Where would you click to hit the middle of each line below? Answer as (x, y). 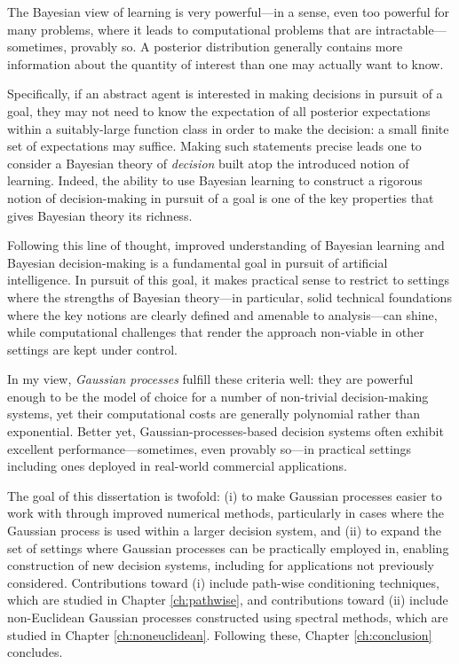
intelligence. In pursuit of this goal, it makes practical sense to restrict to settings (229, 280)
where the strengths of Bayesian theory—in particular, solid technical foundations (229, 297)
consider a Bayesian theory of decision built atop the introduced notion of (208, 163)
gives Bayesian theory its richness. (100, 215)
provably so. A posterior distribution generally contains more (237, 47)
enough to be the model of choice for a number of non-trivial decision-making (218, 396)
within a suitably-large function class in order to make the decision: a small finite (228, 128)
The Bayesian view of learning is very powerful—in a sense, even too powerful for (229, 12)
